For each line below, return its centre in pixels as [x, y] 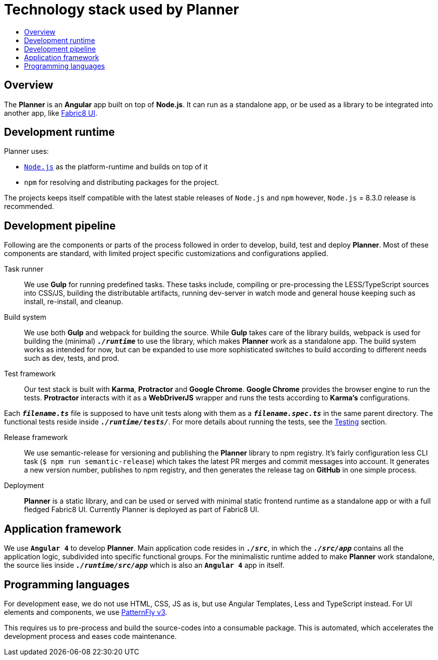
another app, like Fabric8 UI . [51, 113]
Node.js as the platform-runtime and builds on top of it [116, 167]
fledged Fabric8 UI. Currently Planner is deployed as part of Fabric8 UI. [142, 510]
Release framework [36, 437]
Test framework [30, 374]
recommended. [29, 206]
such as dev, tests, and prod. [72, 358]
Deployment [24, 486]
